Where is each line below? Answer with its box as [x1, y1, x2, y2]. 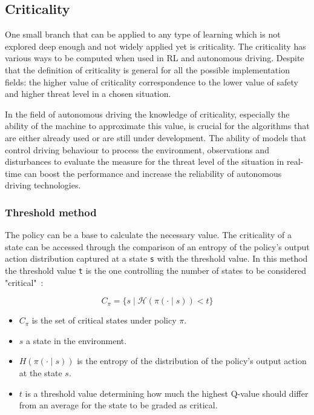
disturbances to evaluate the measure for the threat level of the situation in [5, 155, 284, 168]
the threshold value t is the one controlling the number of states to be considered [5, 264, 307, 276]
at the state [19, 367, 62, 379]
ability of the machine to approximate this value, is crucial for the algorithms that [5, 119, 310, 132]
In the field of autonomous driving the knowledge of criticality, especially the [5, 107, 290, 120]
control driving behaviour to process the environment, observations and [5, 143, 269, 156]
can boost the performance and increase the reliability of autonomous [24, 167, 282, 179]
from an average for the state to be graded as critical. [19, 399, 218, 411]
